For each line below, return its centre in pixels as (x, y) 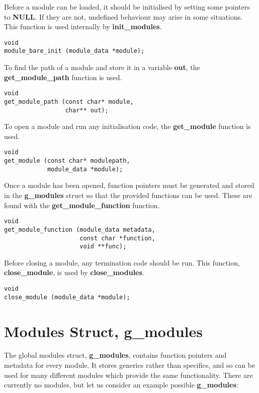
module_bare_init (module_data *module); (74, 51)
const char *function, (117, 238)
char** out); (87, 110)
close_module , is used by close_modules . (74, 272)
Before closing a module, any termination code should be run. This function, (122, 262)
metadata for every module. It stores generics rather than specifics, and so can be (130, 365)
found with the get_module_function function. (82, 205)
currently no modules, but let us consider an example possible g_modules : (121, 385)
